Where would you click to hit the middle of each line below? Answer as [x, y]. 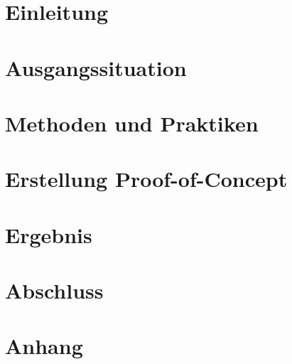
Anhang [44, 346]
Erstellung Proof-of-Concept [146, 179]
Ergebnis [49, 234]
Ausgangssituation [96, 67]
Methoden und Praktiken [132, 123]
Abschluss [54, 290]
